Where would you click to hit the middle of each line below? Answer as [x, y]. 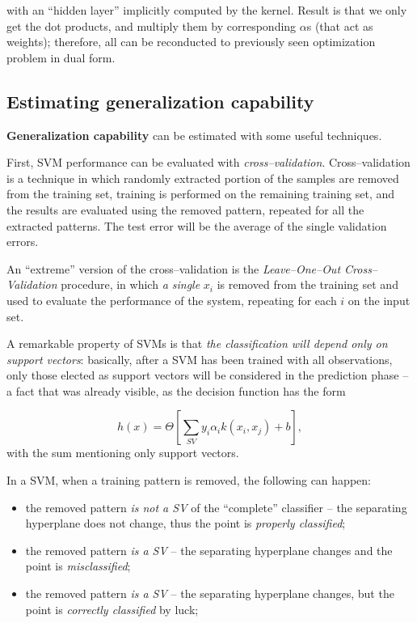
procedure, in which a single [131, 284]
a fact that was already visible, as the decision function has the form [176, 390]
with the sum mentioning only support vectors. [123, 453]
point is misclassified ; [78, 566]
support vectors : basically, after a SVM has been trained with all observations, [200, 359]
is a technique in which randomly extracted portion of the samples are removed [203, 178]
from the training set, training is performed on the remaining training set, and [201, 194]
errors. [23, 242]
